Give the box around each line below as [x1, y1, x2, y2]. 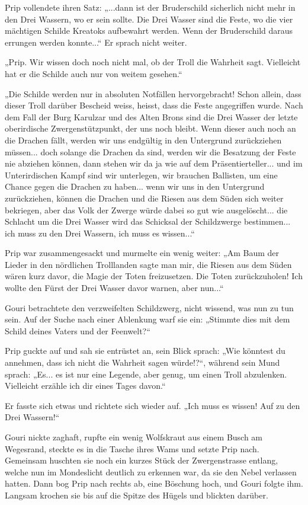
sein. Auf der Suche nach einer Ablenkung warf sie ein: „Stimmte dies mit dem [5, 313, 290, 325]
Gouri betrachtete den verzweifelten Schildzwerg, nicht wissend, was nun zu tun [5, 301, 294, 314]
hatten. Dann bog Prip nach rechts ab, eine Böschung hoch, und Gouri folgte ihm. [5, 477, 303, 490]
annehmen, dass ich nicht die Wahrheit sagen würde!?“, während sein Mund [5, 356, 280, 369]
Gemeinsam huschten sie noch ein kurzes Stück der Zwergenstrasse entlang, [5, 454, 278, 466]
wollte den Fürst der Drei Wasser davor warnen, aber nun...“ [5, 282, 224, 294]
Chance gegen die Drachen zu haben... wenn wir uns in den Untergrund [5, 180, 265, 193]
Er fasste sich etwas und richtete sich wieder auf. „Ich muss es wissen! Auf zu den [5, 399, 300, 411]
